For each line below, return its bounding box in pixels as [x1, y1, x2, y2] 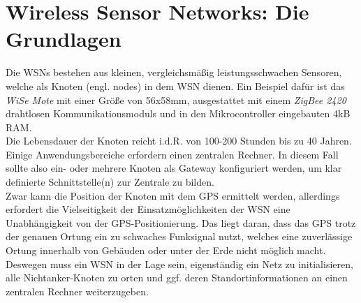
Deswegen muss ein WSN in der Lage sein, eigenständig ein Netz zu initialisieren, [6, 256, 353, 271]
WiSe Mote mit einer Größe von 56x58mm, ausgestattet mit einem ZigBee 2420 [6, 92, 346, 107]
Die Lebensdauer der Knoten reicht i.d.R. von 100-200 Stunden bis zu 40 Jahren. [6, 133, 352, 148]
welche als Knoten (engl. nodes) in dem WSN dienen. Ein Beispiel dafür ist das [6, 78, 345, 93]
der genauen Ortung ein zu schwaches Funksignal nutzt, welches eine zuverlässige [6, 229, 353, 244]
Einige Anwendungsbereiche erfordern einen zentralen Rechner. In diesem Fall [6, 147, 339, 161]
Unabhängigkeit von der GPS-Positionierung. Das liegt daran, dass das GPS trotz [6, 215, 356, 230]
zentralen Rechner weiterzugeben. [6, 283, 149, 298]
